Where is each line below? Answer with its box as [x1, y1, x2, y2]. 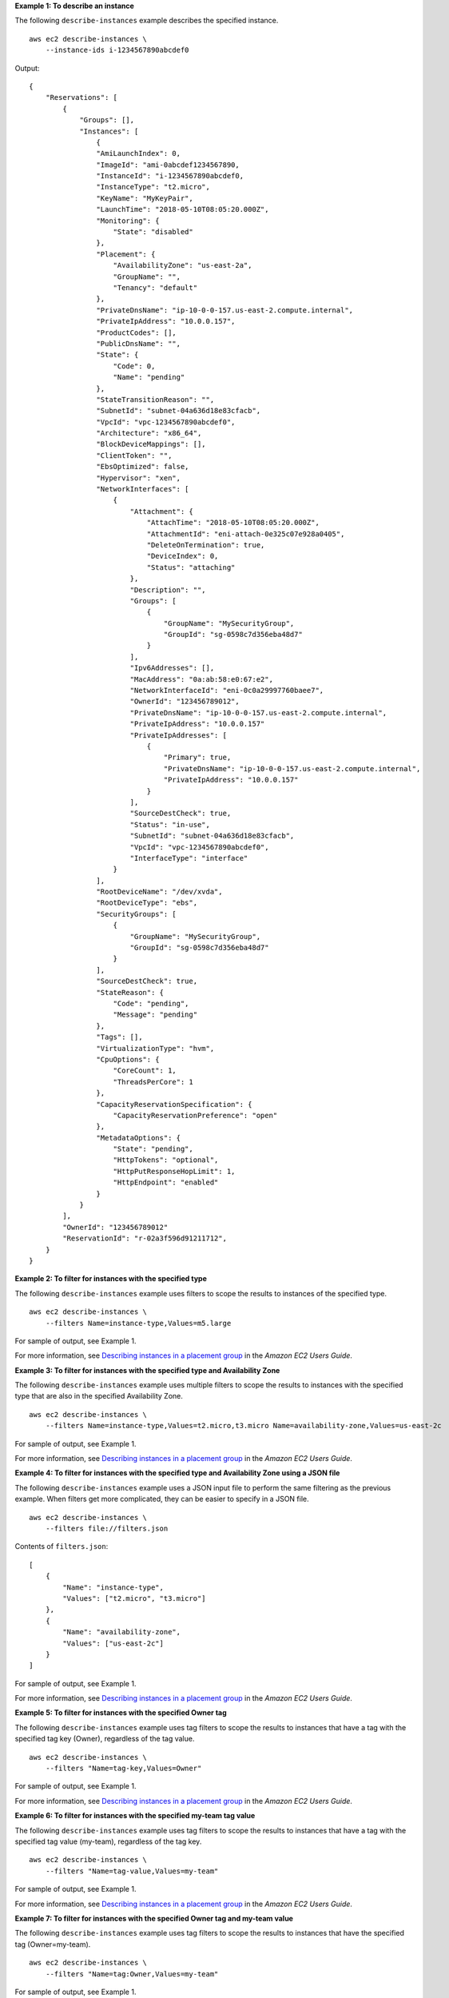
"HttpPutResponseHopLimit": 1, [113, 1167, 236, 1176]
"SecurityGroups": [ [96, 909, 177, 918]
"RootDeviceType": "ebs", [96, 898, 198, 907]
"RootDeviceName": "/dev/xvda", [96, 887, 223, 897]
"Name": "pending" [113, 372, 185, 382]
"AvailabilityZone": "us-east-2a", [113, 261, 252, 270]
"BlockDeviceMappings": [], [96, 440, 207, 449]
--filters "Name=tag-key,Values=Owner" [45, 1764, 202, 1773]
